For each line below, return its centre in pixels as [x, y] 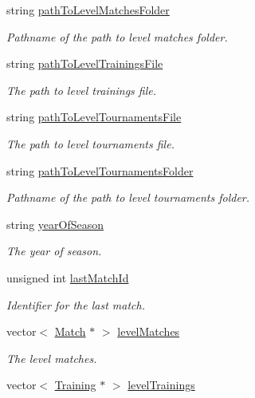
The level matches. [52, 358]
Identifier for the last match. [76, 304]
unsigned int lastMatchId [68, 277]
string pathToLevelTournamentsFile [94, 117]
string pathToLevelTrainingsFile [85, 63]
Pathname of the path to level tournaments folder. [128, 197]
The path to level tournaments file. [90, 143]
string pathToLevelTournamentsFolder [100, 170]
